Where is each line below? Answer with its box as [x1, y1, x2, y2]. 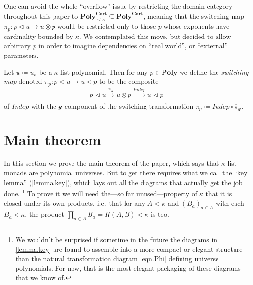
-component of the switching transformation [62, 100, 194, 111]
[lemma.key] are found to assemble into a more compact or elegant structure [15, 244, 243, 254]
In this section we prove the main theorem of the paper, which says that [4, 158, 219, 168]
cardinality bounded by [4, 31, 73, 41]
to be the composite [99, 76, 159, 86]
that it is [205, 188, 232, 198]
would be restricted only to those [57, 21, 156, 31]
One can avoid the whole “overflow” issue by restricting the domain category [4, 1, 233, 11]
